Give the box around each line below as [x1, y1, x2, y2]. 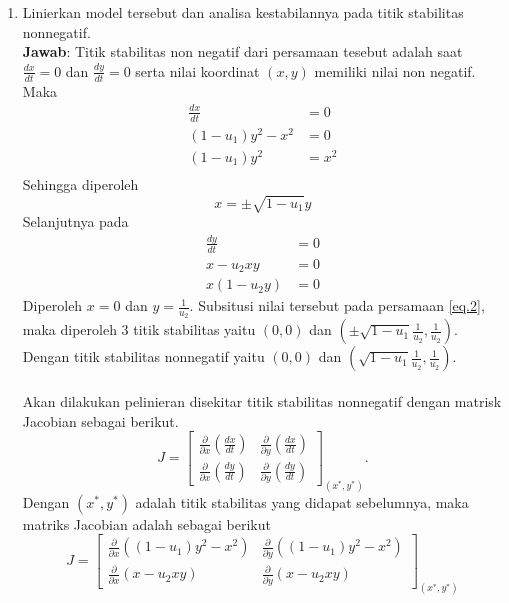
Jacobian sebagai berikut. [22, 410, 179, 431]
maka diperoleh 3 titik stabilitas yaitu [22, 319, 256, 340]
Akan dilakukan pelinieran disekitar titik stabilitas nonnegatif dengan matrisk [22, 391, 502, 412]
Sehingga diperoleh [22, 173, 139, 194]
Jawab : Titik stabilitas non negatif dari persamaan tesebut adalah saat [22, 41, 463, 62]
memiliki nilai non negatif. [314, 60, 476, 81]
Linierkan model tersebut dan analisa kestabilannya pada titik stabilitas [22, 2, 464, 22]
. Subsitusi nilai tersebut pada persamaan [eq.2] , [189, 295, 485, 316]
